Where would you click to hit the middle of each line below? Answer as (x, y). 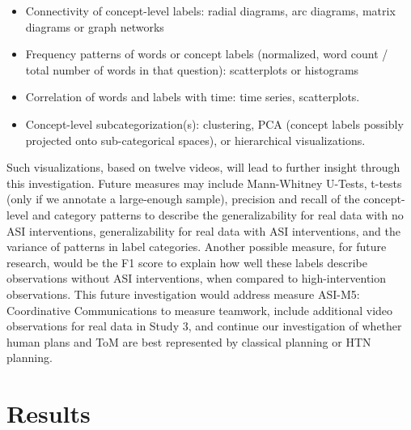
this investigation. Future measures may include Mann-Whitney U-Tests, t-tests (204, 183)
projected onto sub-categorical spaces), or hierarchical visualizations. (195, 140)
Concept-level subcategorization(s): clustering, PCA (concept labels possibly (214, 123)
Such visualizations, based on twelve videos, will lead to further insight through (203, 167)
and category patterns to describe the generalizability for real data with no (218, 214)
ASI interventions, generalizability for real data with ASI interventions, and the (203, 230)
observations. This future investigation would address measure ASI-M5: (183, 294)
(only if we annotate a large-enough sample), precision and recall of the (183, 199)
